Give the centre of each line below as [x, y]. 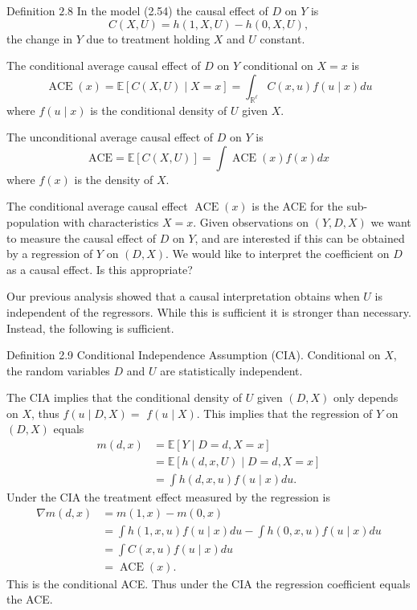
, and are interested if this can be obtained [300, 237]
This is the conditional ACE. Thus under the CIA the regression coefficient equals [208, 583]
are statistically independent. [231, 370]
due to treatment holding [148, 38]
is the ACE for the [297, 206]
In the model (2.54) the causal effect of [172, 10]
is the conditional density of [159, 110]
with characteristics [111, 221]
